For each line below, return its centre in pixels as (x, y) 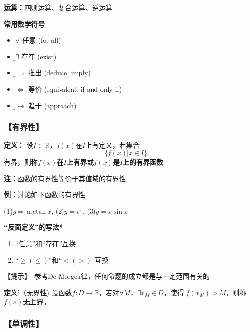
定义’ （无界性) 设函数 (38, 292)
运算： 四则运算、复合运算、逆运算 (58, 7)
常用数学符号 (24, 24)
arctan (36, 211)
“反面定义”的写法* (34, 227)
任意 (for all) (41, 40)
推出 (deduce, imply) (59, 73)
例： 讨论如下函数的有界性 (45, 194)
